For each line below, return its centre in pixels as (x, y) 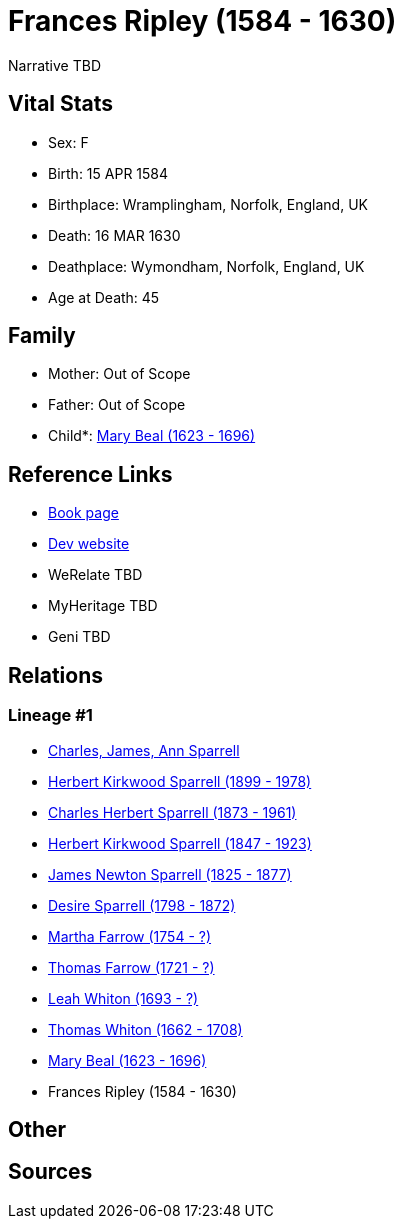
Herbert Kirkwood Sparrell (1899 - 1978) (180, 781)
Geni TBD (79, 637)
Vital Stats (61, 104)
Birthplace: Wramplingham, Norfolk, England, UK (208, 204)
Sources (50, 1172)
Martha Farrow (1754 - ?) (130, 936)
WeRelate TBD (95, 575)
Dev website (89, 544)
